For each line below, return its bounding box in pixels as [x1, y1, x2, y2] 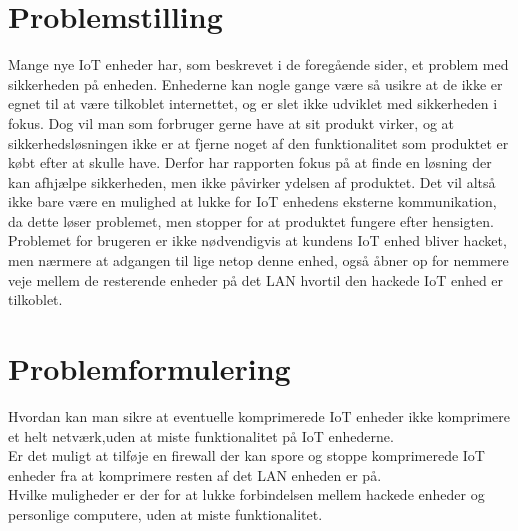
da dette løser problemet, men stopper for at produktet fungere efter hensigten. [8, 210, 494, 231]
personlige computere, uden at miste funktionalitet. [8, 503, 323, 524]
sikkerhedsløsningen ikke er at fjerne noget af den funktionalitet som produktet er [8, 132, 509, 153]
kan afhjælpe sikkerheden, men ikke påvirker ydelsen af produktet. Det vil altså [8, 171, 496, 192]
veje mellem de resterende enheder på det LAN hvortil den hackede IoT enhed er [8, 269, 504, 290]
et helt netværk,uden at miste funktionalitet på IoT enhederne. [8, 425, 394, 446]
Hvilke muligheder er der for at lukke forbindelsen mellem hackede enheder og [8, 484, 485, 505]
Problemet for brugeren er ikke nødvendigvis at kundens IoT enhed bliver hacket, [8, 230, 507, 251]
